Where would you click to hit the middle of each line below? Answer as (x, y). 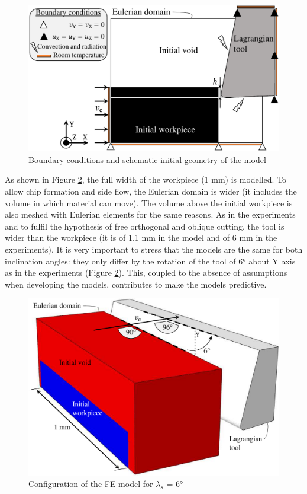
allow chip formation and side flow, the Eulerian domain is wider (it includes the (151, 191)
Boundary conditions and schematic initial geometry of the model (147, 159)
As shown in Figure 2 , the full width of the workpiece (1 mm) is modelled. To (146, 179)
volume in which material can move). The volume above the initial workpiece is (149, 203)
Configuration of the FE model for (91, 484)
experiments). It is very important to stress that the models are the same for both (154, 249)
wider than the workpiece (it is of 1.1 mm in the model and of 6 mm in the (141, 238)
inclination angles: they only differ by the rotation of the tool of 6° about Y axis (150, 261)
